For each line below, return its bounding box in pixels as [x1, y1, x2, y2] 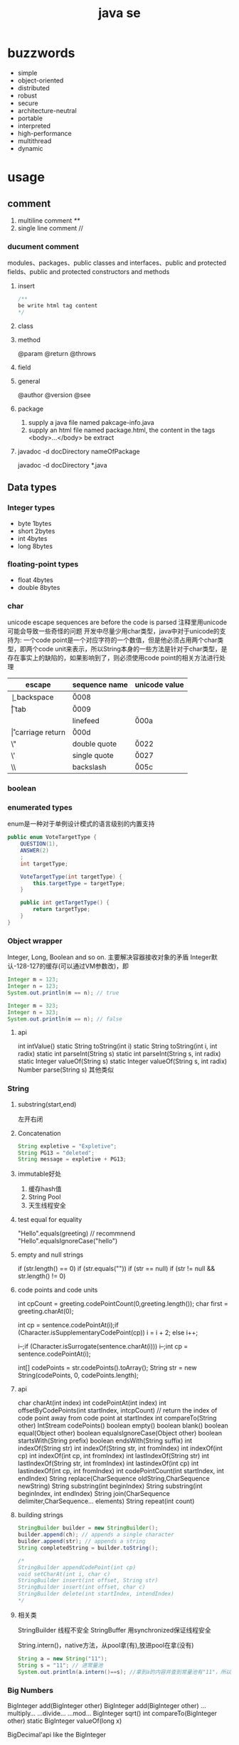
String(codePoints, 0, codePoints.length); [17, 1371, 139, 1380]
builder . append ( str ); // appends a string [17, 1538, 146, 1545]
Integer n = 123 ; [7, 983, 59, 990]
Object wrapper [7, 936, 63, 946]
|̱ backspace [11, 692, 54, 702]
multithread [17, 137, 52, 145]
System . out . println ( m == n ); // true [7, 989, 119, 996]
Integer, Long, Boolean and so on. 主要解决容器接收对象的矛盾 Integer [7, 953, 212, 961]
